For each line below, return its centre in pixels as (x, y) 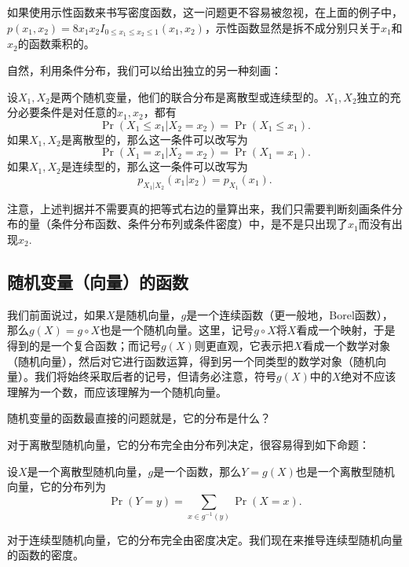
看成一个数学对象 (347, 345)
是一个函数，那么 (197, 471)
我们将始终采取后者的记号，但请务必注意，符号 (155, 376)
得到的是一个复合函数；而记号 (84, 345)
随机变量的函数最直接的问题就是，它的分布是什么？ (139, 418)
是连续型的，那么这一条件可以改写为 (154, 166)
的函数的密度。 (46, 555)
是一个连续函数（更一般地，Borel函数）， (290, 314)
